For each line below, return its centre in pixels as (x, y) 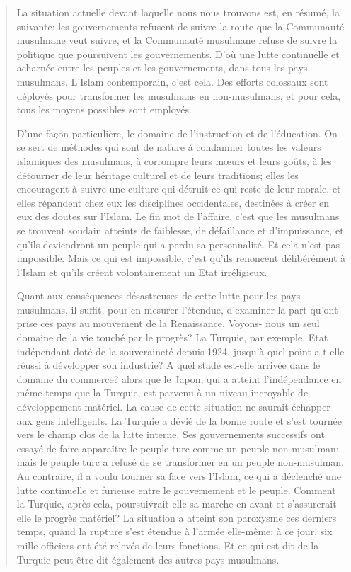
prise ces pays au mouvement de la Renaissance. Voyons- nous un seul (168, 323)
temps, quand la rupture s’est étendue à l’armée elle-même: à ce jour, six (174, 531)
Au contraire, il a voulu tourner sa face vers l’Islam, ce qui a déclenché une (179, 476)
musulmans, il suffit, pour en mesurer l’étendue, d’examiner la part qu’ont (177, 309)
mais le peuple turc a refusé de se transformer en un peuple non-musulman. (180, 462)
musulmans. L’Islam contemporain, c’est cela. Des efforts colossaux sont (172, 81)
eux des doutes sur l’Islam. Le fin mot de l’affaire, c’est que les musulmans (178, 216)
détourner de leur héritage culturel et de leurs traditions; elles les (157, 175)
